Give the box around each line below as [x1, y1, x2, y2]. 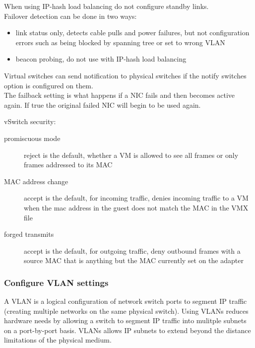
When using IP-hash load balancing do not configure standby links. [4, 1, 209, 11]
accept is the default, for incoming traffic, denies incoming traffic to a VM [24, 193, 249, 203]
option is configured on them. [4, 80, 93, 90]
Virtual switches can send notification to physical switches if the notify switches [4, 70, 247, 80]
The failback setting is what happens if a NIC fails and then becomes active [4, 90, 235, 100]
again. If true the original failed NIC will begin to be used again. [4, 99, 201, 110]
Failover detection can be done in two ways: [4, 10, 137, 21]
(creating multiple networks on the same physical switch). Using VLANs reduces [4, 305, 249, 316]
